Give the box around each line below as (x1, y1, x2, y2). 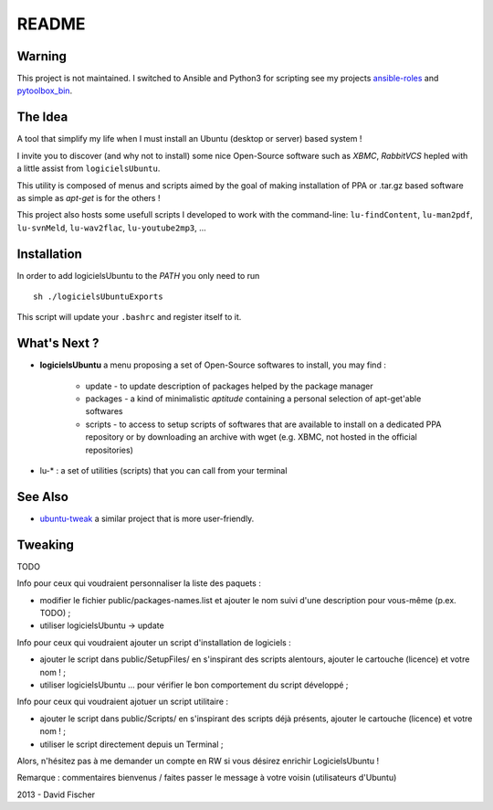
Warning (16, 48, 68, 64)
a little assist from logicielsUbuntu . (16, 163, 161, 174)
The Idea (16, 110, 68, 125)
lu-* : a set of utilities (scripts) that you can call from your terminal (39, 465, 288, 476)
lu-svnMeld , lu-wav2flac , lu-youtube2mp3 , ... (16, 222, 207, 233)
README (16, 14, 86, 34)
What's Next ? (16, 336, 100, 351)
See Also (16, 489, 68, 505)
